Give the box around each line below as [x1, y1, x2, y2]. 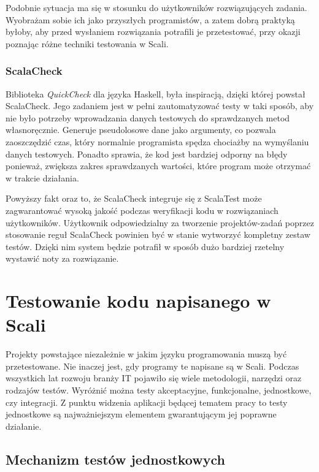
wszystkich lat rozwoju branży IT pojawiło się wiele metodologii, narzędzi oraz [6, 371, 302, 384]
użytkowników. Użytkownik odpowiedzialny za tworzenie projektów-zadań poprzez [6, 216, 314, 229]
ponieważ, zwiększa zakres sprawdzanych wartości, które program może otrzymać [6, 159, 311, 172]
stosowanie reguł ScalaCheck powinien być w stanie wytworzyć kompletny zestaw [6, 228, 310, 241]
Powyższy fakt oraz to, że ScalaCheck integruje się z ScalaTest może [6, 192, 262, 205]
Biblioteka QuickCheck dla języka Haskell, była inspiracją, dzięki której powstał [6, 87, 306, 100]
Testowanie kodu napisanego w [6, 288, 271, 313]
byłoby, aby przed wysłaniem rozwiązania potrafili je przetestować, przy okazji [6, 25, 301, 38]
